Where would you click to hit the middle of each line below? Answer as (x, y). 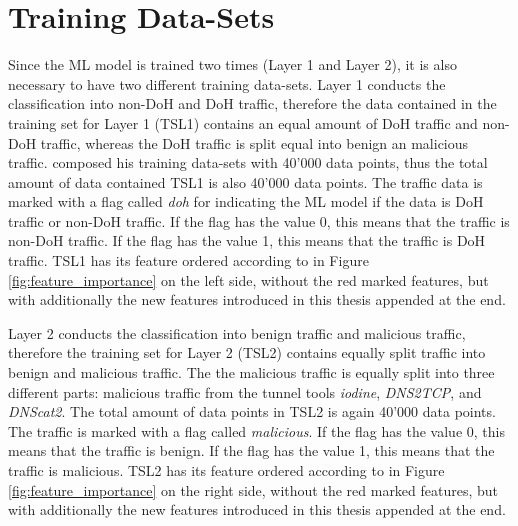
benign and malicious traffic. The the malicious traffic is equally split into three (251, 372)
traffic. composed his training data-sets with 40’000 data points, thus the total (248, 162)
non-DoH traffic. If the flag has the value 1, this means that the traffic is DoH (247, 240)
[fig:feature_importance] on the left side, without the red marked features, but (248, 279)
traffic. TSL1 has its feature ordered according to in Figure (188, 260)
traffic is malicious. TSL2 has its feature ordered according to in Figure (226, 470)
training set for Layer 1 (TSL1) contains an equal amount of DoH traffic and (243, 122)
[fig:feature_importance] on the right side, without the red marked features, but (253, 489)
